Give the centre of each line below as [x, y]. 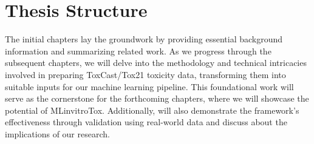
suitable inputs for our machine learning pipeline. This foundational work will [149, 86]
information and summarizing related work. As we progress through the [138, 51]
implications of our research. [57, 133]
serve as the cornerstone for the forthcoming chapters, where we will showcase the [157, 98]
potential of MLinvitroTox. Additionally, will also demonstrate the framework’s [152, 110]
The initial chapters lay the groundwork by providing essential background [144, 39]
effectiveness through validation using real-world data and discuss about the [146, 122]
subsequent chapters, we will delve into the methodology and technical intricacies [156, 63]
